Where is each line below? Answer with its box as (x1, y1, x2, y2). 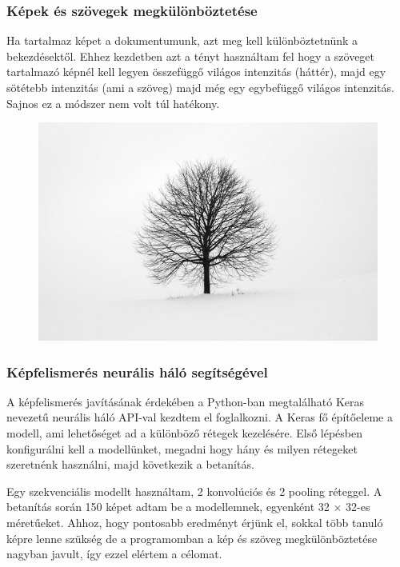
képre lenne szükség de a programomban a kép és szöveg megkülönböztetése (6, 529, 378, 546)
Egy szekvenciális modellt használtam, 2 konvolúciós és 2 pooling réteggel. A (6, 482, 382, 499)
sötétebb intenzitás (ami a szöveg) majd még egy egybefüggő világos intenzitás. (6, 79, 394, 95)
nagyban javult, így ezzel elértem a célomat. (6, 545, 222, 562)
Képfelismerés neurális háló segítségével (6, 361, 268, 381)
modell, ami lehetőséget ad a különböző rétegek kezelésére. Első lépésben (6, 425, 363, 441)
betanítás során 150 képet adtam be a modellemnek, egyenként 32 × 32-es (6, 498, 370, 515)
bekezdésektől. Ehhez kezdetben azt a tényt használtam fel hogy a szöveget (6, 47, 375, 64)
